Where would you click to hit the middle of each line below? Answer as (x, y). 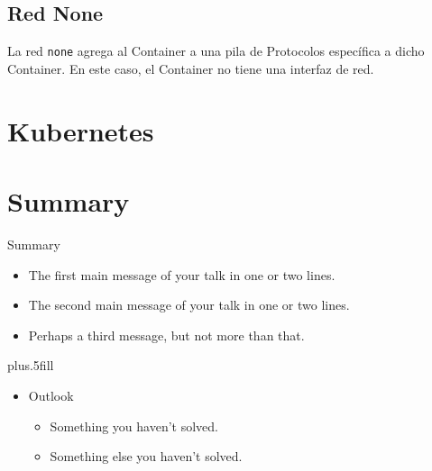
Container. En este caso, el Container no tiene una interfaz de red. (191, 68)
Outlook (51, 395)
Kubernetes (81, 130)
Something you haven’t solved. (134, 426)
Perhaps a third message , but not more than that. (166, 335)
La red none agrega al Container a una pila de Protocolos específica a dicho (216, 51)
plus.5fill (31, 365)
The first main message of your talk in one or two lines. (182, 274)
